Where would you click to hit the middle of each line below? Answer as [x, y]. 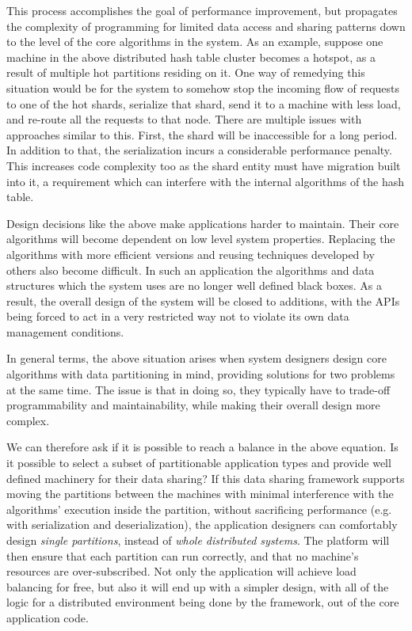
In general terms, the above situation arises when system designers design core [196, 358]
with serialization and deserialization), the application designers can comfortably [202, 525]
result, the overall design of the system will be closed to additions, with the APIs [203, 300]
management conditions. [65, 331]
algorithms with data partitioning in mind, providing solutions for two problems [201, 374]
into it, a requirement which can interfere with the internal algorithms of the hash [206, 181]
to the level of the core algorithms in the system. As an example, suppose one [195, 42]
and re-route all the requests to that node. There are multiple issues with [184, 119]
